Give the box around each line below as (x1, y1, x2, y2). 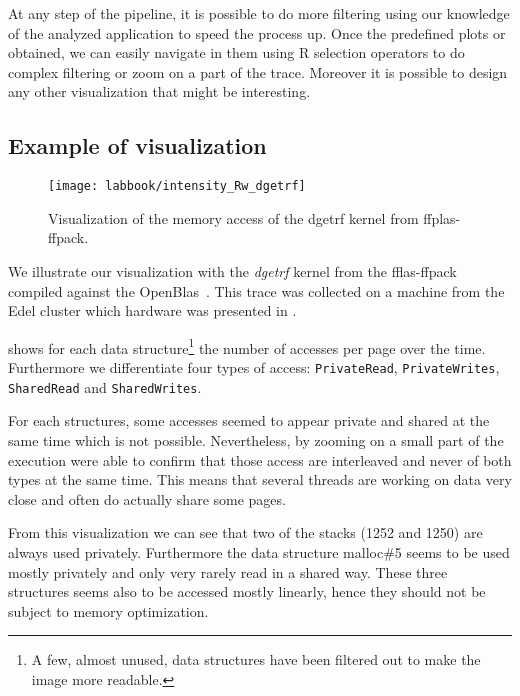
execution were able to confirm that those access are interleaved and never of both (8, 449, 512, 470)
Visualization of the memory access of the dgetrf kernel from (48, 207, 419, 228)
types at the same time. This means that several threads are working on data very (8, 469, 512, 490)
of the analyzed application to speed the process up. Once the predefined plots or (8, 22, 506, 43)
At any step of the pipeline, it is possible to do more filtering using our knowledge (8, 3, 510, 23)
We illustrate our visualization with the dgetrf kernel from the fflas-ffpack (8, 261, 457, 282)
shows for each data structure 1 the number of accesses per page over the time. (8, 334, 486, 358)
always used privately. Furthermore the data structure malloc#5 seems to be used (8, 541, 510, 562)
